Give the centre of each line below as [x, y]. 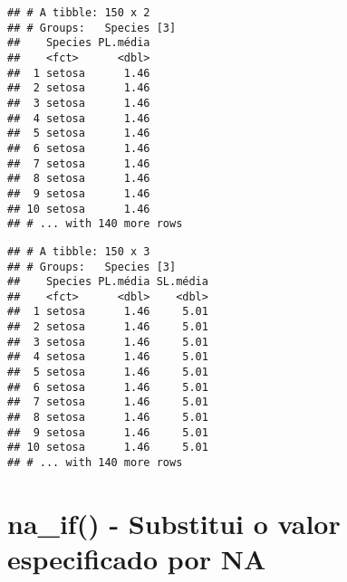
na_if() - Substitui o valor [174, 523]
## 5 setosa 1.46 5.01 [108, 372]
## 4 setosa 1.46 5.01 [108, 357]
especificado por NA [137, 559]
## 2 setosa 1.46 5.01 [108, 327]
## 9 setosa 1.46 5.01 [108, 432]
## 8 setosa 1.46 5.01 [108, 418]
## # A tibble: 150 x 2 [79, 13]
